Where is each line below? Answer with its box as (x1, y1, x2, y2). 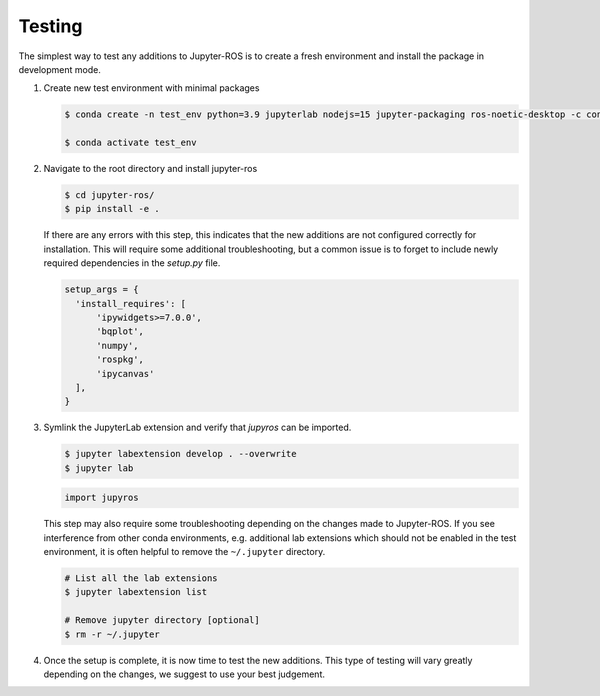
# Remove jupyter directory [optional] (64, 615, 260, 626)
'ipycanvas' (96, 368, 155, 379)
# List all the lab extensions (64, 573, 219, 584)
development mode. (18, 63, 102, 75)
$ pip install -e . (64, 203, 160, 215)
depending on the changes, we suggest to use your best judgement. (43, 668, 325, 680)
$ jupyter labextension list (64, 586, 208, 598)
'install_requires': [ (75, 298, 187, 309)
